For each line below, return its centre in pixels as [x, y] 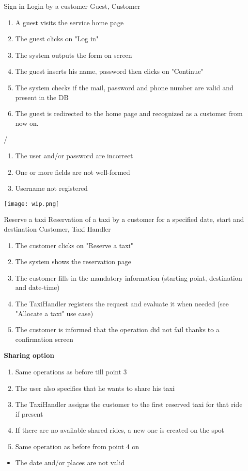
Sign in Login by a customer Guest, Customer [72, 6]
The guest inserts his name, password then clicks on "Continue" [109, 71]
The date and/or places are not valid [70, 463]
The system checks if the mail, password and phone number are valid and [124, 87]
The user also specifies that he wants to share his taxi [95, 388]
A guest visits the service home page [69, 22]
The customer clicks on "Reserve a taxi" [74, 245]
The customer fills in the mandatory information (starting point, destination [129, 278]
